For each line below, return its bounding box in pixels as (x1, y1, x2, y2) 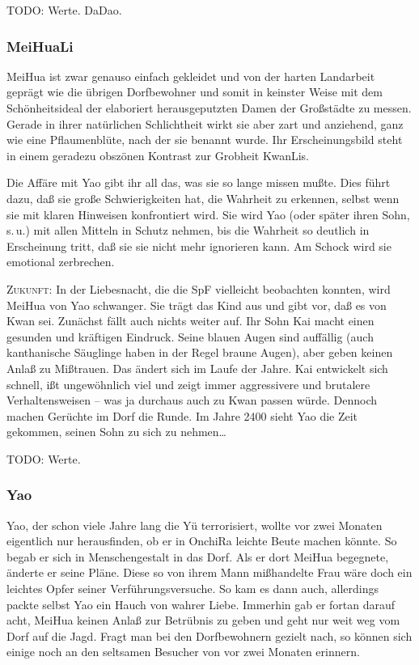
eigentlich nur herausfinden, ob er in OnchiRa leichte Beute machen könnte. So (6, 532, 397, 549)
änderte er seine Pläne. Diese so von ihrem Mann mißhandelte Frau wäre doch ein (6, 564, 413, 581)
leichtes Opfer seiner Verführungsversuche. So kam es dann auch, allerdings (6, 580, 379, 597)
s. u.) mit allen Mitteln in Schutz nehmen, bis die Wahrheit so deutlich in (6, 222, 370, 239)
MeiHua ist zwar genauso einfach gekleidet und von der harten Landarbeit (6, 67, 375, 84)
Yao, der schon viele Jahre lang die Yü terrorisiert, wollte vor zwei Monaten (6, 516, 383, 533)
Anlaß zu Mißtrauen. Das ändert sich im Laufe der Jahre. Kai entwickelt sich (6, 359, 388, 376)
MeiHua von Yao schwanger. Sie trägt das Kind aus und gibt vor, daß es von (6, 296, 387, 313)
